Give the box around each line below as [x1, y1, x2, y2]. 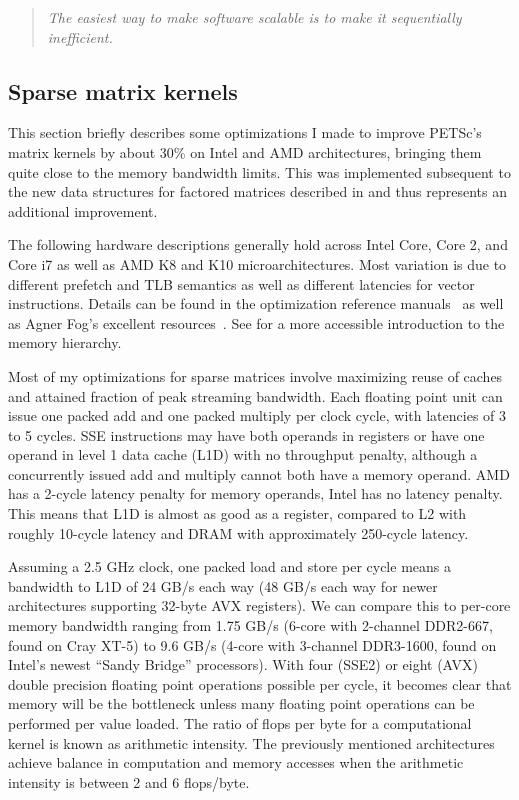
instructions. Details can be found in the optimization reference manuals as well [8, 293, 504, 314]
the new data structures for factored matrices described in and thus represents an [8, 181, 508, 202]
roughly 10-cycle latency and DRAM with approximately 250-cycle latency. [8, 522, 469, 543]
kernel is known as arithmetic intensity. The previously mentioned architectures [8, 732, 495, 753]
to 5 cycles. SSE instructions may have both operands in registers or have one [8, 424, 485, 445]
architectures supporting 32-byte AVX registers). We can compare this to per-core [8, 595, 511, 616]
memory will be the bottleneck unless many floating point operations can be [8, 693, 475, 714]
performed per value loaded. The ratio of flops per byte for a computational [8, 713, 472, 734]
